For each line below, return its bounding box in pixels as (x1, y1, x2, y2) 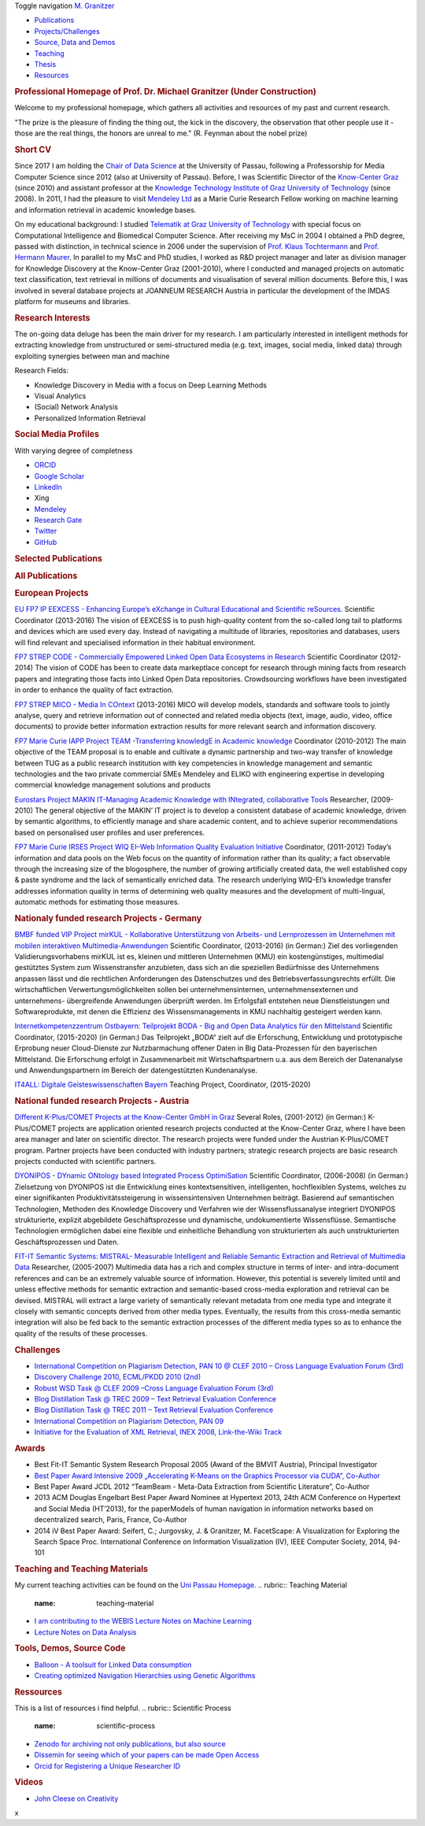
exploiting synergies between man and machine (14, 351, 170, 361)
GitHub (34, 537, 57, 546)
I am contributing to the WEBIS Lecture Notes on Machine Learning (34, 1617, 252, 1626)
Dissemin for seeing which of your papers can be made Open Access (34, 1750, 260, 1760)
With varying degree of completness (14, 446, 133, 455)
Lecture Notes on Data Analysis (34, 1627, 137, 1637)
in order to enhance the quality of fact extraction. (14, 685, 174, 694)
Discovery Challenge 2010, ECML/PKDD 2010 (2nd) (34, 1372, 201, 1382)
